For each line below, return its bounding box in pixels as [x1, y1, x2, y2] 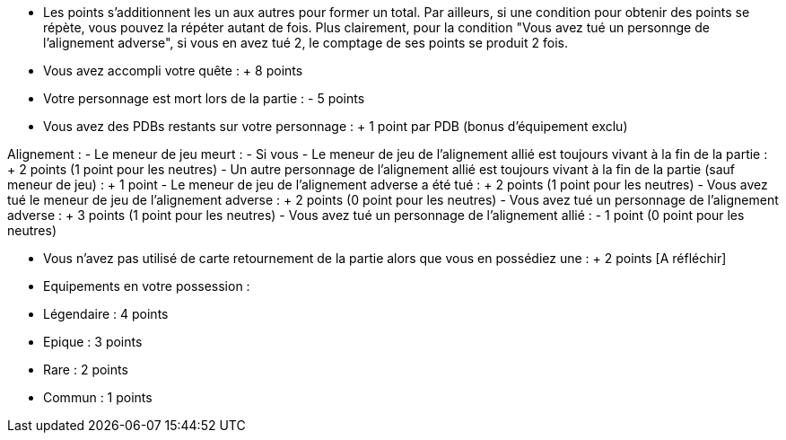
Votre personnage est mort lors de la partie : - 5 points [43, 91, 365, 106]
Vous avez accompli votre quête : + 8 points [43, 63, 303, 78]
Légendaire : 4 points [43, 306, 169, 321]
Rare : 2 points [43, 362, 128, 377]
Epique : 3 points [43, 334, 143, 349]
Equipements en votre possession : [43, 278, 250, 294]
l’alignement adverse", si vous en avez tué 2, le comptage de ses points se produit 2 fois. [43, 35, 568, 50]
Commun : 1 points [43, 390, 153, 405]
